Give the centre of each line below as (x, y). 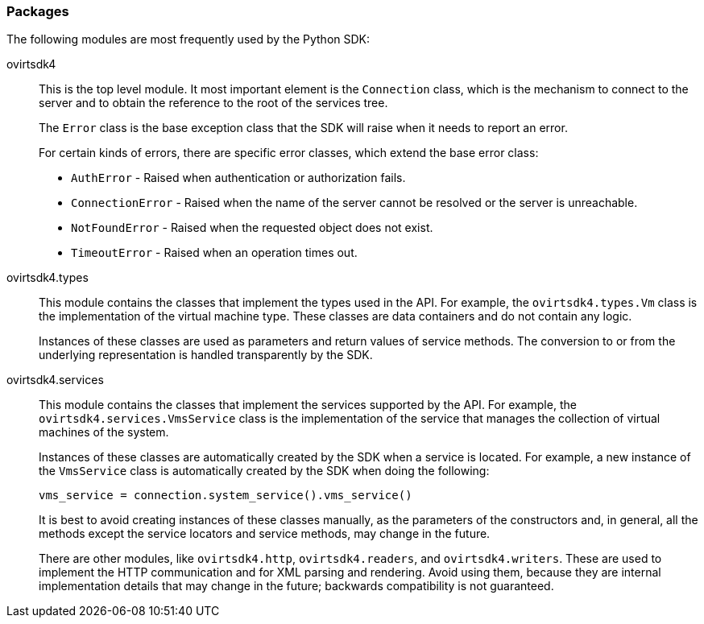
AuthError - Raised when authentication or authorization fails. (238, 178)
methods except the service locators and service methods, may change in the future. (265, 534)
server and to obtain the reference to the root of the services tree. (213, 103)
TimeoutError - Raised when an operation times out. (214, 253)
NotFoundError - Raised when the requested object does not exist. (252, 228)
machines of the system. (104, 432)
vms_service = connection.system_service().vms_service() (226, 496)
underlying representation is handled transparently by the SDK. (206, 355)
